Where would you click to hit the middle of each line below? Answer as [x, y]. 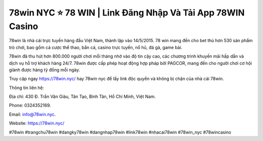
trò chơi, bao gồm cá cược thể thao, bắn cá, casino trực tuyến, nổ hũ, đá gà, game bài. [96, 47]
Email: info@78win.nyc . [32, 114]
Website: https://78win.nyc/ [37, 123]
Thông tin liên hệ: [27, 88]
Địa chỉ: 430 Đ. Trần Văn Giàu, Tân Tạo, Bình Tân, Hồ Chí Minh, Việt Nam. [82, 96]
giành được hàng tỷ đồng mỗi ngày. [45, 70]
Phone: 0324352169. [30, 105]
